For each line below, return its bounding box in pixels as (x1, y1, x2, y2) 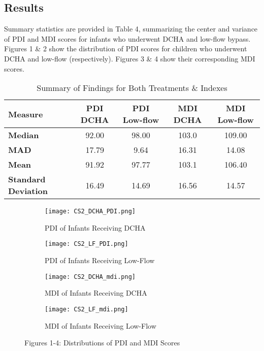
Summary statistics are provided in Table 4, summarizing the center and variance (4, 23, 258, 34)
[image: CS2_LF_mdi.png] (45, 305, 128, 313)
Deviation (8, 185, 48, 197)
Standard (8, 173, 46, 185)
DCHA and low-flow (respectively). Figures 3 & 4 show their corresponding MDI (4, 53, 255, 63)
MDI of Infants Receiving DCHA (45, 288, 147, 298)
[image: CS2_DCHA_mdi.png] (45, 273, 136, 280)
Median (8, 129, 39, 141)
